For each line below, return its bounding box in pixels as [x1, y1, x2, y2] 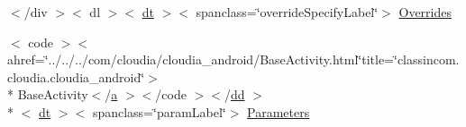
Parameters [247, 102, 310, 121]
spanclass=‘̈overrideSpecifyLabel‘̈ [196, 3, 379, 21]
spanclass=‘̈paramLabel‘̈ [92, 102, 226, 121]
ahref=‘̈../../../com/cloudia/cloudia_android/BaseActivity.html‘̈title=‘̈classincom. [7, 50, 460, 69]
